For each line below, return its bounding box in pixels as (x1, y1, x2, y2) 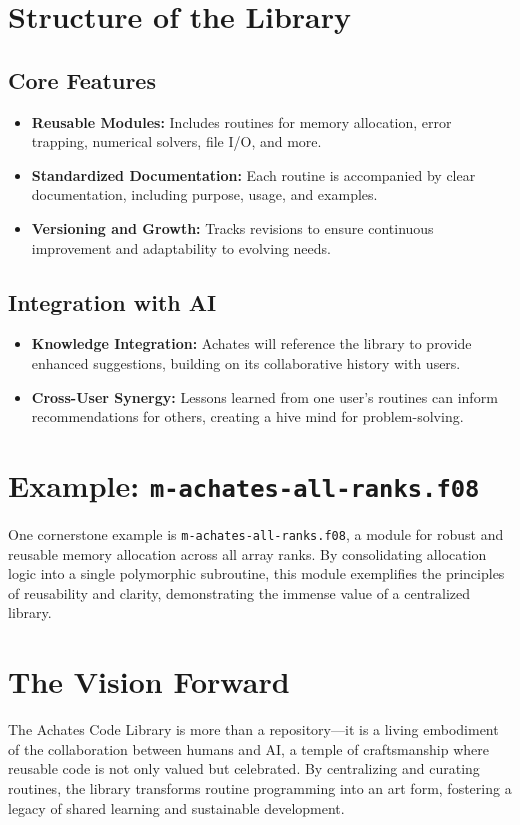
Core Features (8, 64, 156, 95)
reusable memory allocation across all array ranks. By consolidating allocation (8, 543, 487, 564)
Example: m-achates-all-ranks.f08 (8, 464, 480, 505)
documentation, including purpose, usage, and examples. (31, 184, 378, 205)
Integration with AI (8, 286, 217, 317)
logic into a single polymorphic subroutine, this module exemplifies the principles (8, 563, 505, 584)
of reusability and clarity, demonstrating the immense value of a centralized (8, 582, 470, 603)
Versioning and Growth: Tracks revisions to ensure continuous (31, 217, 434, 238)
